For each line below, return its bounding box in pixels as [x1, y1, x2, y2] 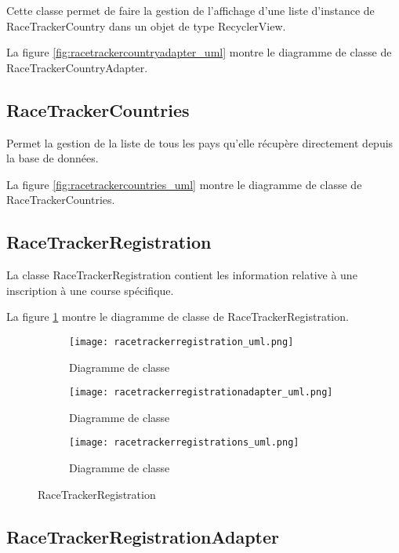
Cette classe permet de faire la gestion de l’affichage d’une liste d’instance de [6, 2, 375, 18]
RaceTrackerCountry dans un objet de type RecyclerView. [6, 17, 286, 34]
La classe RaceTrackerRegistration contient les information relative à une [6, 267, 357, 283]
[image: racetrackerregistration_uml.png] [69, 336, 294, 347]
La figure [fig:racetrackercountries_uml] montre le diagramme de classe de [6, 176, 362, 192]
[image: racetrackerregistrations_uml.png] [69, 437, 299, 449]
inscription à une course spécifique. [6, 282, 174, 298]
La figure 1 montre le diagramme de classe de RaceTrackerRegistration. [6, 308, 349, 325]
